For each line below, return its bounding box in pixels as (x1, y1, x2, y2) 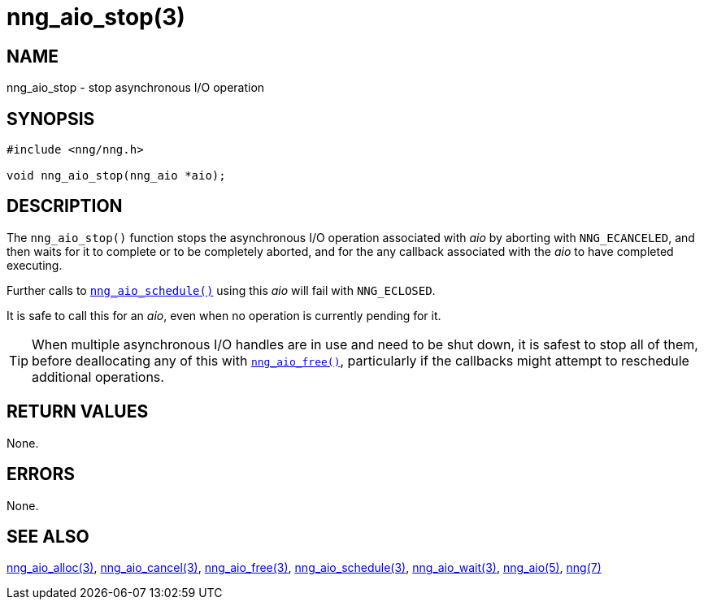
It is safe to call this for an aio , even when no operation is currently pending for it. (7, 308, 441, 322)
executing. (7, 258, 63, 272)
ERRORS (7, 464, 76, 485)
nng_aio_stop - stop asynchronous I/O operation (7, 80, 265, 95)
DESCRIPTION (7, 196, 123, 217)
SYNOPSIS (7, 108, 95, 129)
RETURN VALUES (7, 401, 149, 422)
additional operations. (32, 368, 164, 385)
